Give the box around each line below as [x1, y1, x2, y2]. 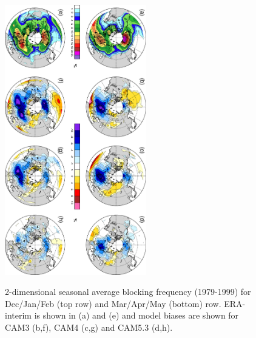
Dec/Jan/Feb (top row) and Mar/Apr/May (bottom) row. [5, 297, 221, 309]
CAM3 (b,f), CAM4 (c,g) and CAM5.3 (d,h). [5, 321, 173, 334]
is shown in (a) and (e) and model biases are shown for [34, 309, 239, 322]
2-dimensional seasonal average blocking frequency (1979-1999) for [5, 285, 251, 298]
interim [5, 309, 32, 322]
